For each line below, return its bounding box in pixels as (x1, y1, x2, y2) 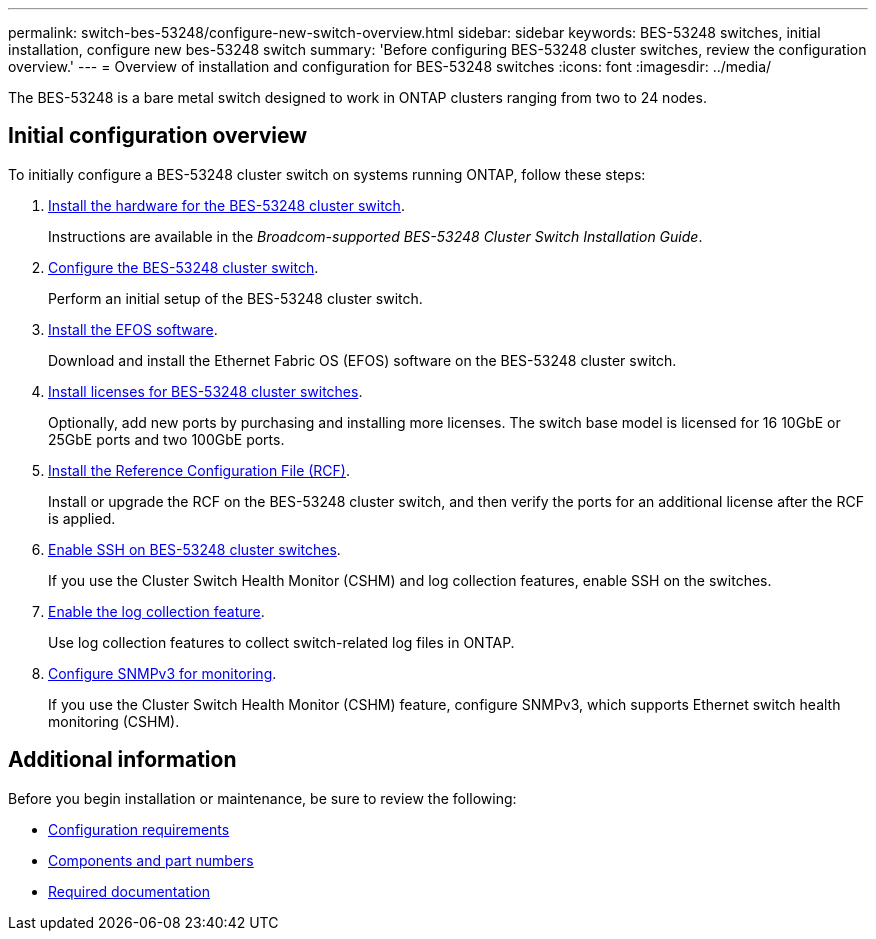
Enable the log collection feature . (48, 602, 265, 620)
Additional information (8, 747, 237, 773)
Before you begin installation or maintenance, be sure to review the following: (8, 789, 517, 807)
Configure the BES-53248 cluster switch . (48, 258, 319, 276)
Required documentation (48, 882, 211, 900)
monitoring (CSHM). (48, 712, 180, 730)
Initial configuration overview (8, 123, 307, 149)
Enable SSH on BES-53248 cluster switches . (48, 540, 341, 558)
